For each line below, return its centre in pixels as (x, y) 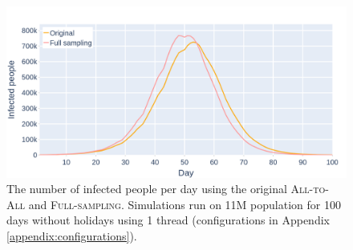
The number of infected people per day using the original (147, 189)
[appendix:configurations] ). (72, 236)
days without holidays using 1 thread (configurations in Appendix (168, 220)
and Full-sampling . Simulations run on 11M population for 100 (185, 204)
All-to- (310, 189)
